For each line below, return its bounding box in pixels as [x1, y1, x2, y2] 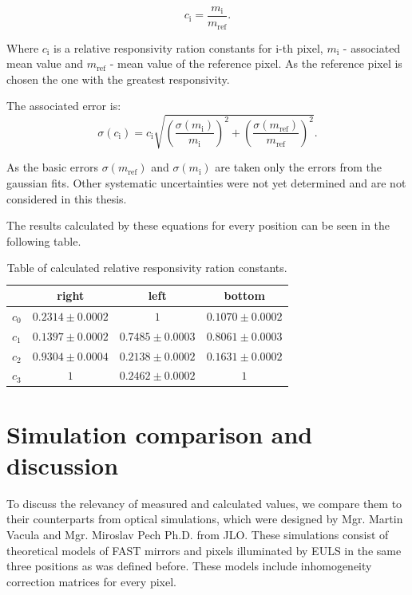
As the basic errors [6, 159, 99, 175]
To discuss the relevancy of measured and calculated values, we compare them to [6, 495, 402, 511]
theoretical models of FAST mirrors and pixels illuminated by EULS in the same [6, 542, 402, 558]
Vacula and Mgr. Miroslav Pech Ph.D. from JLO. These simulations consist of [6, 526, 389, 542]
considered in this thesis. [6, 190, 127, 207]
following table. [6, 232, 81, 249]
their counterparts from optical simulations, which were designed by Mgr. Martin [6, 510, 403, 527]
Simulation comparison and [6, 417, 313, 450]
